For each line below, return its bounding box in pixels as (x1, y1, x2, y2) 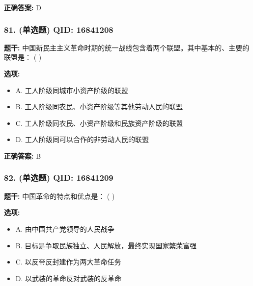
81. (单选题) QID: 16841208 (4, 23, 113, 35)
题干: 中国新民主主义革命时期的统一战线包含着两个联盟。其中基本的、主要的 (4, 42, 250, 52)
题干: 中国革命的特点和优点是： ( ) (4, 191, 115, 201)
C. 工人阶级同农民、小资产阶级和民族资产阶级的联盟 (15, 118, 183, 128)
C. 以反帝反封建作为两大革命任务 (15, 257, 121, 267)
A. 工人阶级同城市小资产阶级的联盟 (15, 85, 128, 95)
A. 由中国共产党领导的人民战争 (15, 223, 114, 234)
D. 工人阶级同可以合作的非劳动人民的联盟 (15, 134, 149, 144)
